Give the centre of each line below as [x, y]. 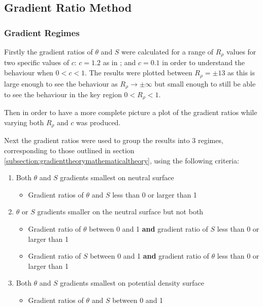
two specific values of [37, 62]
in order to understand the [204, 62]
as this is [241, 73]
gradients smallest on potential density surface [132, 283]
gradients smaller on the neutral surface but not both [120, 212]
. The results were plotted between [138, 73]
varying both [24, 122]
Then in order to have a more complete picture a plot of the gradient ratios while [131, 112]
